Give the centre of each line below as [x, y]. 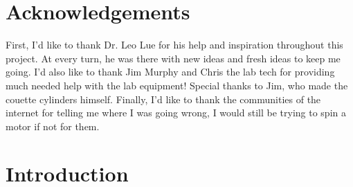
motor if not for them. [53, 126]
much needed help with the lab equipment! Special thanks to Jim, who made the [177, 85]
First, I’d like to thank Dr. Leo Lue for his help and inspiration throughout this [174, 45]
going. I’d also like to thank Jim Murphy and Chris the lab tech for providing [170, 72]
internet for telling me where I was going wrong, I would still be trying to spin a [176, 113]
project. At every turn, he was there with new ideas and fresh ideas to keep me [173, 58]
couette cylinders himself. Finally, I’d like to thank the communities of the [163, 99]
